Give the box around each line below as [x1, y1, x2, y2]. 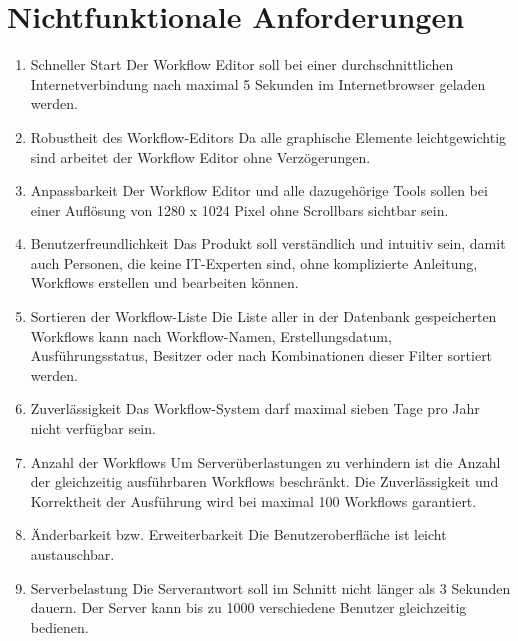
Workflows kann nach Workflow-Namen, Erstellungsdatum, [30, 325, 392, 346]
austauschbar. [30, 544, 115, 564]
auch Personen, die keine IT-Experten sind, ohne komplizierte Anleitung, [30, 252, 478, 273]
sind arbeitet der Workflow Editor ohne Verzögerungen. [30, 146, 371, 167]
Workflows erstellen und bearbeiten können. [30, 272, 299, 293]
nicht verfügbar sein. [30, 418, 156, 439]
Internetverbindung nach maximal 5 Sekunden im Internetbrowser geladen [30, 73, 486, 94]
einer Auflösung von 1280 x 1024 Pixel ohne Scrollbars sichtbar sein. [30, 199, 449, 220]
